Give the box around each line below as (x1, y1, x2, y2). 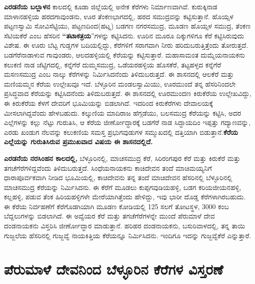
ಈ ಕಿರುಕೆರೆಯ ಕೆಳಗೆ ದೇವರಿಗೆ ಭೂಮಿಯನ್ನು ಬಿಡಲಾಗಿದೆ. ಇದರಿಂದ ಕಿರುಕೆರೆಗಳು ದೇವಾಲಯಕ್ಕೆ (4, 97, 213, 108)
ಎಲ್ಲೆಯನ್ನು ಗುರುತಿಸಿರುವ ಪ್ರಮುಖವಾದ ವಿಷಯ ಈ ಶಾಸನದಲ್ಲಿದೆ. (4, 136, 153, 147)
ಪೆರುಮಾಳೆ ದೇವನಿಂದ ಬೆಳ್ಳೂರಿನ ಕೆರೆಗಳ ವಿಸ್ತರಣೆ (4, 259, 223, 279)
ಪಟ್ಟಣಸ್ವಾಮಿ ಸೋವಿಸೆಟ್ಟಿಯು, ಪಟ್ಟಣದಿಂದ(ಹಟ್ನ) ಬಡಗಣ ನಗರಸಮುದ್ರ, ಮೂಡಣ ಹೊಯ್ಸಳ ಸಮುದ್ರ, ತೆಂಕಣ (4, 21, 251, 31)
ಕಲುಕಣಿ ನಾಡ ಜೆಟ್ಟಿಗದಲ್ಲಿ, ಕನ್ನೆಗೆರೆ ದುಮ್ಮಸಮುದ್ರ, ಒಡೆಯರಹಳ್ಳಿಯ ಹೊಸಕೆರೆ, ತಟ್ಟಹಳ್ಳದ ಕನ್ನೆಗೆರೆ (4, 59, 221, 69)
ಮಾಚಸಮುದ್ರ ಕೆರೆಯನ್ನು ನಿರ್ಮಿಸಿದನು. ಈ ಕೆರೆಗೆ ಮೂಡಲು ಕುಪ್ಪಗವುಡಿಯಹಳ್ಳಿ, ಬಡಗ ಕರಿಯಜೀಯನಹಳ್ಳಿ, (4, 182, 241, 192)
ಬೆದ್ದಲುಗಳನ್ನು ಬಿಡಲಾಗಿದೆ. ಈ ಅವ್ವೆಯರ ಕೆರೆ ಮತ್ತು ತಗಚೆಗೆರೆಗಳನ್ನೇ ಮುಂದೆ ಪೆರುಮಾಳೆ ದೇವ (4, 211, 215, 221)
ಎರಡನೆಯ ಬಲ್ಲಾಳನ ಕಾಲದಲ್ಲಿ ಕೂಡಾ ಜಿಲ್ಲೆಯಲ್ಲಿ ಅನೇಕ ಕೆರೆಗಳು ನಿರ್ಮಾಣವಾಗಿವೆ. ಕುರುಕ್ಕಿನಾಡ (4, 1, 218, 11)
